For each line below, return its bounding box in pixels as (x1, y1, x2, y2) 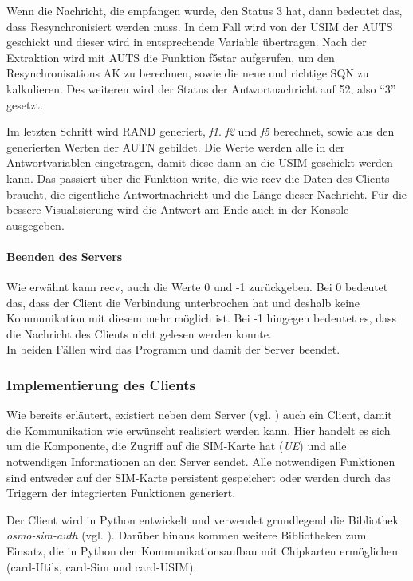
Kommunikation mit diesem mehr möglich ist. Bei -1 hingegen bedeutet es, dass (6, 310, 397, 326)
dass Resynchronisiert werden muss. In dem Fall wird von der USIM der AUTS (6, 18, 393, 34)
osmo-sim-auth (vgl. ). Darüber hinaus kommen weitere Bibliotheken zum (6, 527, 367, 543)
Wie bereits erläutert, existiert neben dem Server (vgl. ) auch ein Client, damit (6, 406, 392, 423)
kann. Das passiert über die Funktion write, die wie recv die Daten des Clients (6, 169, 390, 186)
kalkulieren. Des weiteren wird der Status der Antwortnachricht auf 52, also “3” (6, 80, 396, 97)
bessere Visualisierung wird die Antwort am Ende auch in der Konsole (6, 201, 349, 218)
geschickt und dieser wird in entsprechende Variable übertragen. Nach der (6, 34, 367, 50)
